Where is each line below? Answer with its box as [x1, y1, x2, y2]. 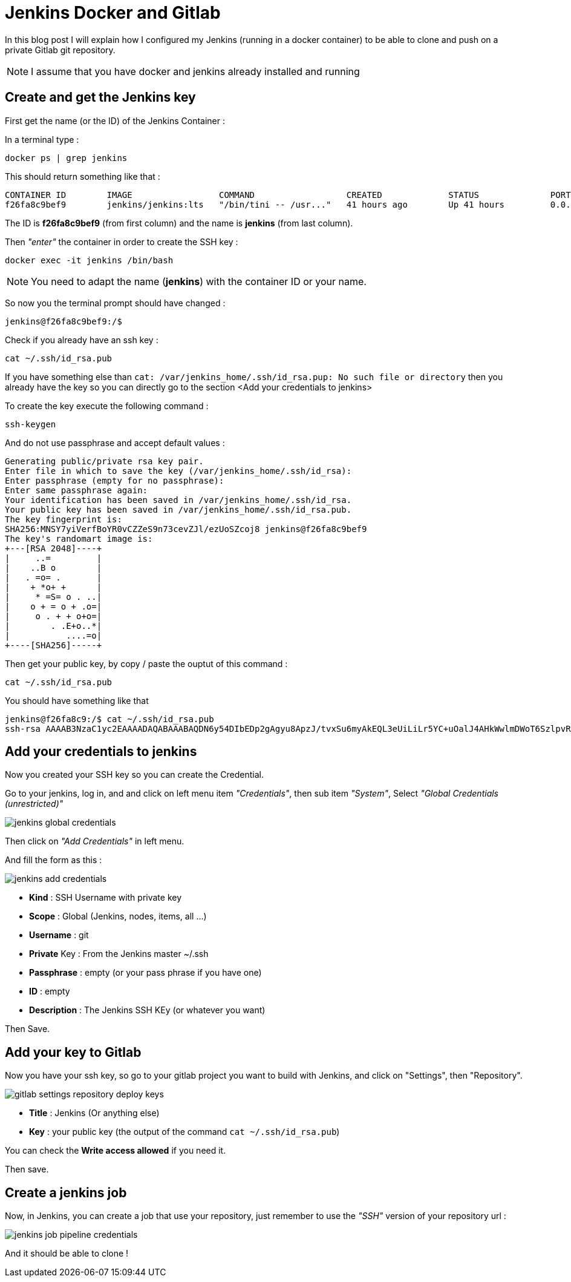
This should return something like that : [5, 171, 160, 182]
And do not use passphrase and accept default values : [5, 437, 225, 448]
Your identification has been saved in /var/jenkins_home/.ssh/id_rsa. [5, 495, 352, 505]
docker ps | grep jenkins [5, 153, 128, 163]
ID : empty [29, 986, 70, 997]
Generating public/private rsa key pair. [5, 456, 204, 466]
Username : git [29, 930, 89, 941]
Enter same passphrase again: [5, 485, 148, 495]
